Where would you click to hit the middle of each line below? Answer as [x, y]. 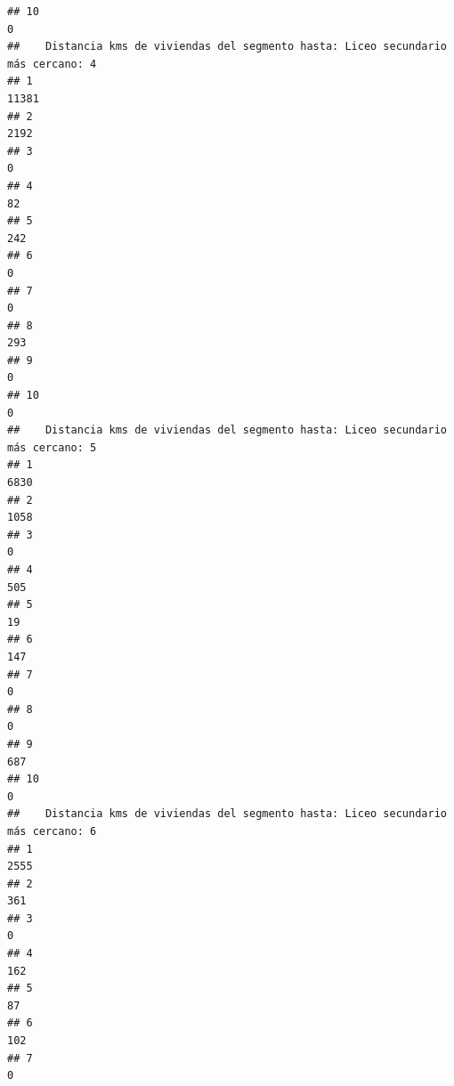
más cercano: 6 [52, 831]
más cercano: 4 [52, 64]
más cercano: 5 [52, 447]
